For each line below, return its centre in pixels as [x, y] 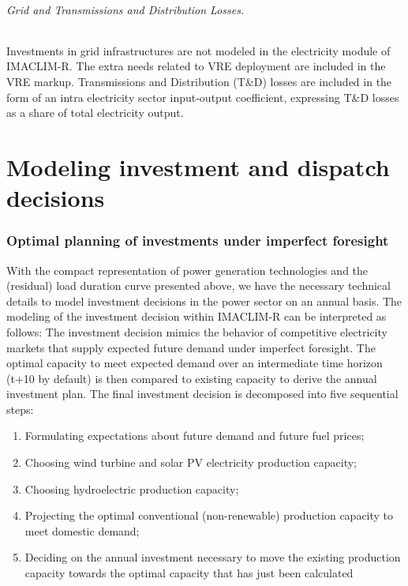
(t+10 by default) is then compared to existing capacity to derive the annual [192, 378]
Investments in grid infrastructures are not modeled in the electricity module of [198, 50]
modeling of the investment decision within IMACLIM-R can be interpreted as [197, 316]
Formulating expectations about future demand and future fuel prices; [195, 436]
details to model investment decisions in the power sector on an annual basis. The [204, 301]
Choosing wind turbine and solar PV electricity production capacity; [191, 462]
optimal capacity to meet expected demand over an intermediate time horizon [195, 363]
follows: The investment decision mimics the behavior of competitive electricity [197, 331]
